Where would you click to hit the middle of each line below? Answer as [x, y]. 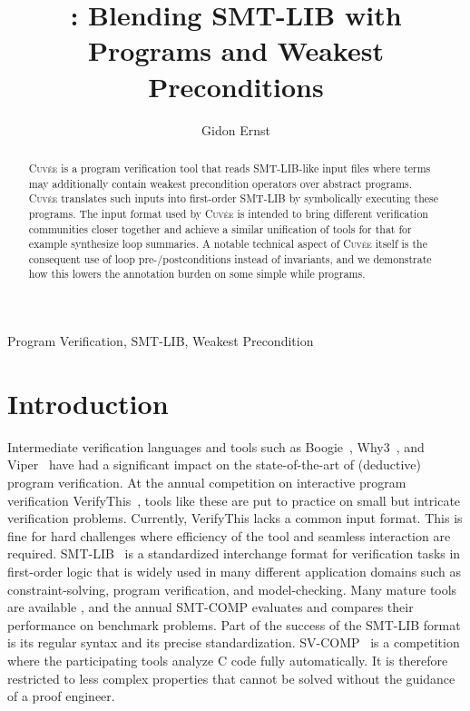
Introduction [88, 403]
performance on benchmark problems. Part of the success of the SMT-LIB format [234, 624]
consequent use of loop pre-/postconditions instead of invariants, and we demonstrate [230, 258]
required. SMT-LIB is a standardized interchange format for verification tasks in [234, 553]
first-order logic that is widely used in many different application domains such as [234, 572]
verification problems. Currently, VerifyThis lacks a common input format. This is [235, 518]
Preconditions [236, 86]
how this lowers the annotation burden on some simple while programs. [197, 274]
